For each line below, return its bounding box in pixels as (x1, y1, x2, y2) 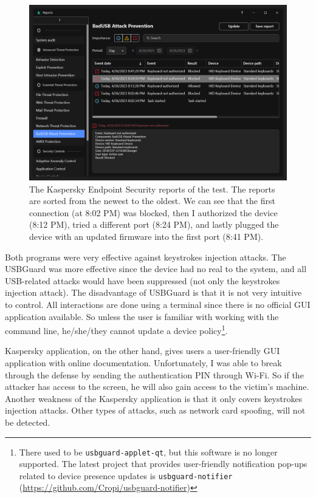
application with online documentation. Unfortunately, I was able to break (5, 356, 282, 369)
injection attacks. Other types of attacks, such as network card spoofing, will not (5, 404, 306, 417)
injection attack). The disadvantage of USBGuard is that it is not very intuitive (5, 286, 302, 299)
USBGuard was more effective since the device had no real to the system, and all (5, 262, 307, 275)
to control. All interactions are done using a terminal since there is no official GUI (5, 298, 311, 310)
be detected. (5, 415, 50, 428)
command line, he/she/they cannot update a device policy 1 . (5, 322, 228, 336)
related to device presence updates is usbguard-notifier (19, 469, 233, 482)
